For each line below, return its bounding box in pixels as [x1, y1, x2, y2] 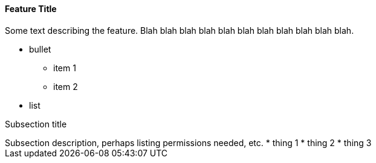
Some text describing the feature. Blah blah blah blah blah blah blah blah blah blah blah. [5, 25, 354, 36]
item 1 [53, 62, 76, 73]
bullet [29, 43, 51, 54]
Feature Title [5, 4, 57, 14]
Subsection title [5, 118, 67, 129]
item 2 [53, 81, 78, 92]
